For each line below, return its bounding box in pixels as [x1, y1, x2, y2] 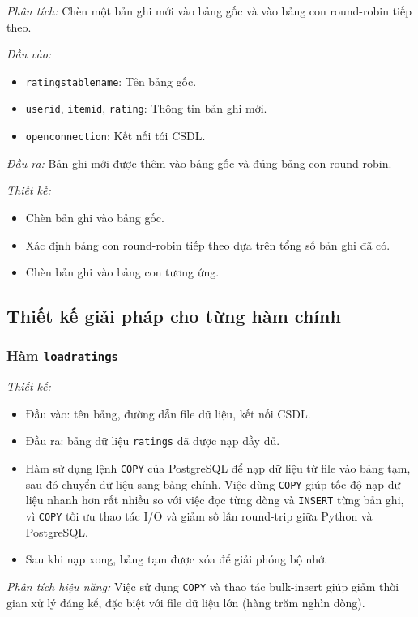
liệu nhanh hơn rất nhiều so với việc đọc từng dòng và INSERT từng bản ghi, [25, 491, 404, 508]
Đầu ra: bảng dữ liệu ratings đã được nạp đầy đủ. [25, 432, 280, 449]
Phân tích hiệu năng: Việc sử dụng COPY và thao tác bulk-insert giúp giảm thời [6, 577, 399, 594]
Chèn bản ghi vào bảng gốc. [25, 208, 164, 225]
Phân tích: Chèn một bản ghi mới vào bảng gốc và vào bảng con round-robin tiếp [6, 2, 412, 19]
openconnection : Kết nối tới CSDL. [25, 127, 206, 144]
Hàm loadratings [6, 345, 118, 366]
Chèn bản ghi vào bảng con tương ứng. [25, 264, 220, 281]
